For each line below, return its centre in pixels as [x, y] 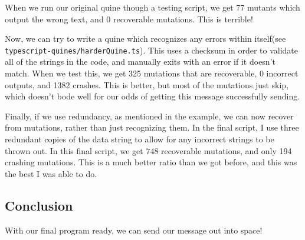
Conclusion [39, 205]
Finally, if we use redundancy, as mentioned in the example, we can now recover [149, 116]
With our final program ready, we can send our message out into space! [134, 230]
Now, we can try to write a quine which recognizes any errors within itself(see [145, 39]
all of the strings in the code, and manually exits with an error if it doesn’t [140, 61]
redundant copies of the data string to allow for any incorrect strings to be [140, 139]
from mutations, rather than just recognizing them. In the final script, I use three [152, 127]
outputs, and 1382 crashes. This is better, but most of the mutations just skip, [147, 84]
